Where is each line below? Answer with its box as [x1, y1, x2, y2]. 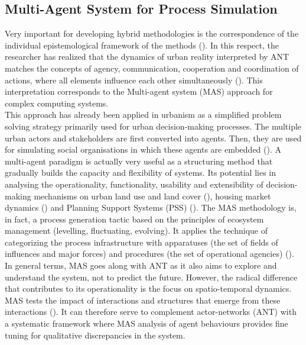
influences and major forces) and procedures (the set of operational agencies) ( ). [5, 247, 294, 260]
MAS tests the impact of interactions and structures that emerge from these [5, 294, 281, 306]
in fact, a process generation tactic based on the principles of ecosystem [5, 212, 264, 225]
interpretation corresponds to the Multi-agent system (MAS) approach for [5, 85, 273, 98]
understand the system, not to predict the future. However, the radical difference [5, 270, 298, 283]
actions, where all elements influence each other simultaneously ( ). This [5, 73, 263, 86]
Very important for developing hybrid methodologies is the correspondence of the [5, 27, 299, 40]
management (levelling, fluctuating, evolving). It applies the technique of [5, 224, 268, 237]
